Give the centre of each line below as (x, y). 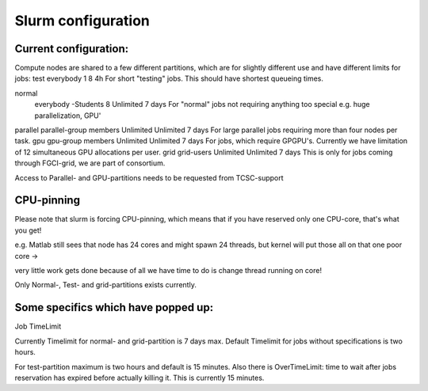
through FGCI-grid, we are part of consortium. (90, 163)
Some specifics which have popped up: (114, 307)
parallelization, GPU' (68, 116)
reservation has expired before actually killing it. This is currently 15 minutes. (139, 378)
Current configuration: (72, 49)
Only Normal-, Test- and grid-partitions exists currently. (106, 285)
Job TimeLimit (38, 326)
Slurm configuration (82, 21)
